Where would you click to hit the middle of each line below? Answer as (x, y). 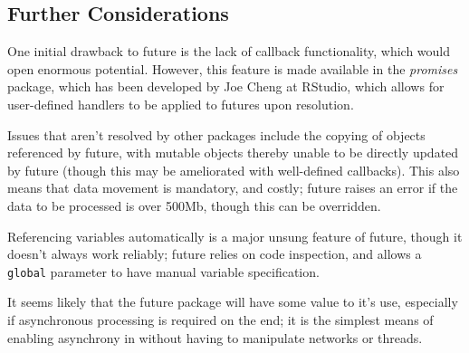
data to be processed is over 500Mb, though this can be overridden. (194, 205)
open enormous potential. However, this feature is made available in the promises (233, 68)
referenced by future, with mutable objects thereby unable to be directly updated (233, 153)
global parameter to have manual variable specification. (163, 271)
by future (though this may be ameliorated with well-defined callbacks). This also (234, 170)
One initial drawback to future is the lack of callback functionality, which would (229, 51)
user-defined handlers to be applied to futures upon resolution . (181, 104)
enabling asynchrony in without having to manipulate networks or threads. (215, 337)
